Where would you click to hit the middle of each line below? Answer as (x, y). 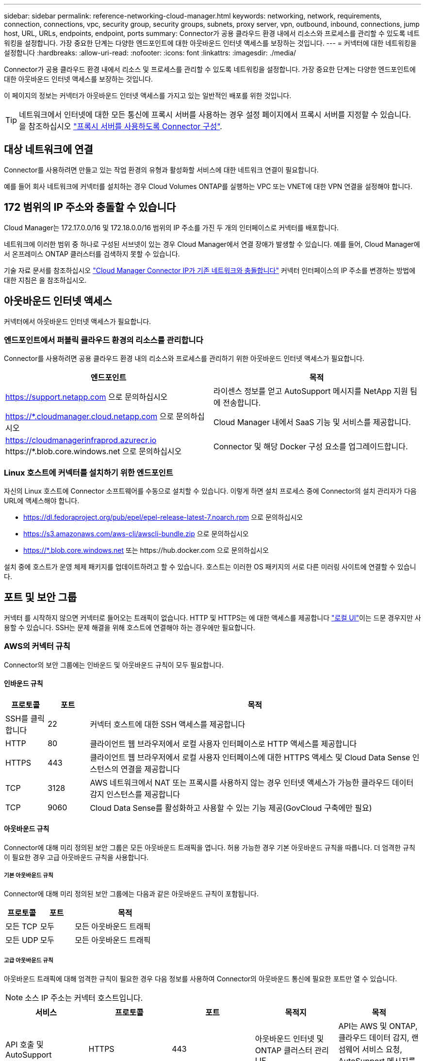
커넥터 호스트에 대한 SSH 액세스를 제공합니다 (168, 724)
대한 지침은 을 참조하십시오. (45, 280)
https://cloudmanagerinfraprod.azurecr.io (81, 440)
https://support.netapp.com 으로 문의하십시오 (87, 397)
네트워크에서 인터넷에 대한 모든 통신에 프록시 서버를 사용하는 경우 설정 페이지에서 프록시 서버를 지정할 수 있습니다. (215, 115)
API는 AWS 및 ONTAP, (378, 1026)
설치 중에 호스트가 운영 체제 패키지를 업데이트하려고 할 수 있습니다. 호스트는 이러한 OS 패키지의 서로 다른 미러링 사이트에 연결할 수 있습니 (210, 567)
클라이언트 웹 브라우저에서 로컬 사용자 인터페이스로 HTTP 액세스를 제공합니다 (223, 744)
